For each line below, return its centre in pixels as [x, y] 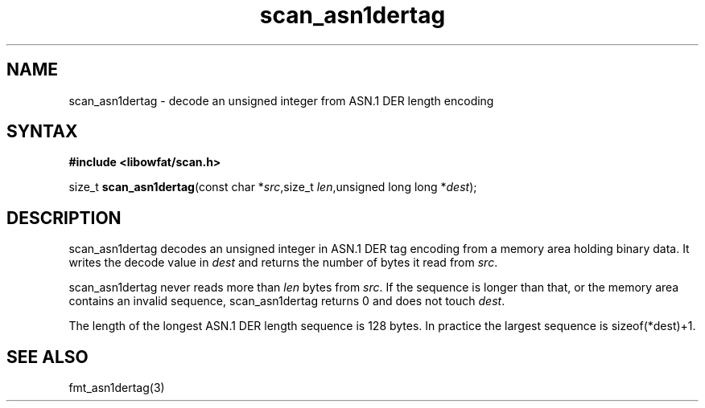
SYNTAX [42, 132]
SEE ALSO [47, 357]
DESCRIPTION [64, 218]
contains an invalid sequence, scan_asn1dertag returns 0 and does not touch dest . [287, 301]
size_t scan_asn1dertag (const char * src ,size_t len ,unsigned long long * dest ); [273, 187]
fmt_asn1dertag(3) [117, 388]
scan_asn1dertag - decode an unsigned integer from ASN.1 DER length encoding [281, 100]
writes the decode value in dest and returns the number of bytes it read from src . [283, 263]
